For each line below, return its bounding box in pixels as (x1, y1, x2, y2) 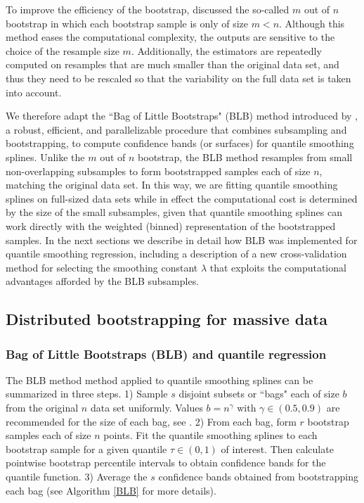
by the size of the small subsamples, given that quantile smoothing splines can (6, 205, 342, 219)
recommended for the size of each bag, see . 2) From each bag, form (6, 414, 297, 428)
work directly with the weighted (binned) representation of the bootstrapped (6, 218, 336, 233)
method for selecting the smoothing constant (6, 260, 198, 274)
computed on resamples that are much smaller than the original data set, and (6, 57, 339, 72)
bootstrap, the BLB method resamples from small (138, 149, 353, 164)
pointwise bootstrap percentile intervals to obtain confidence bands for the (6, 455, 326, 470)
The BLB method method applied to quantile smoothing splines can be (6, 372, 313, 387)
